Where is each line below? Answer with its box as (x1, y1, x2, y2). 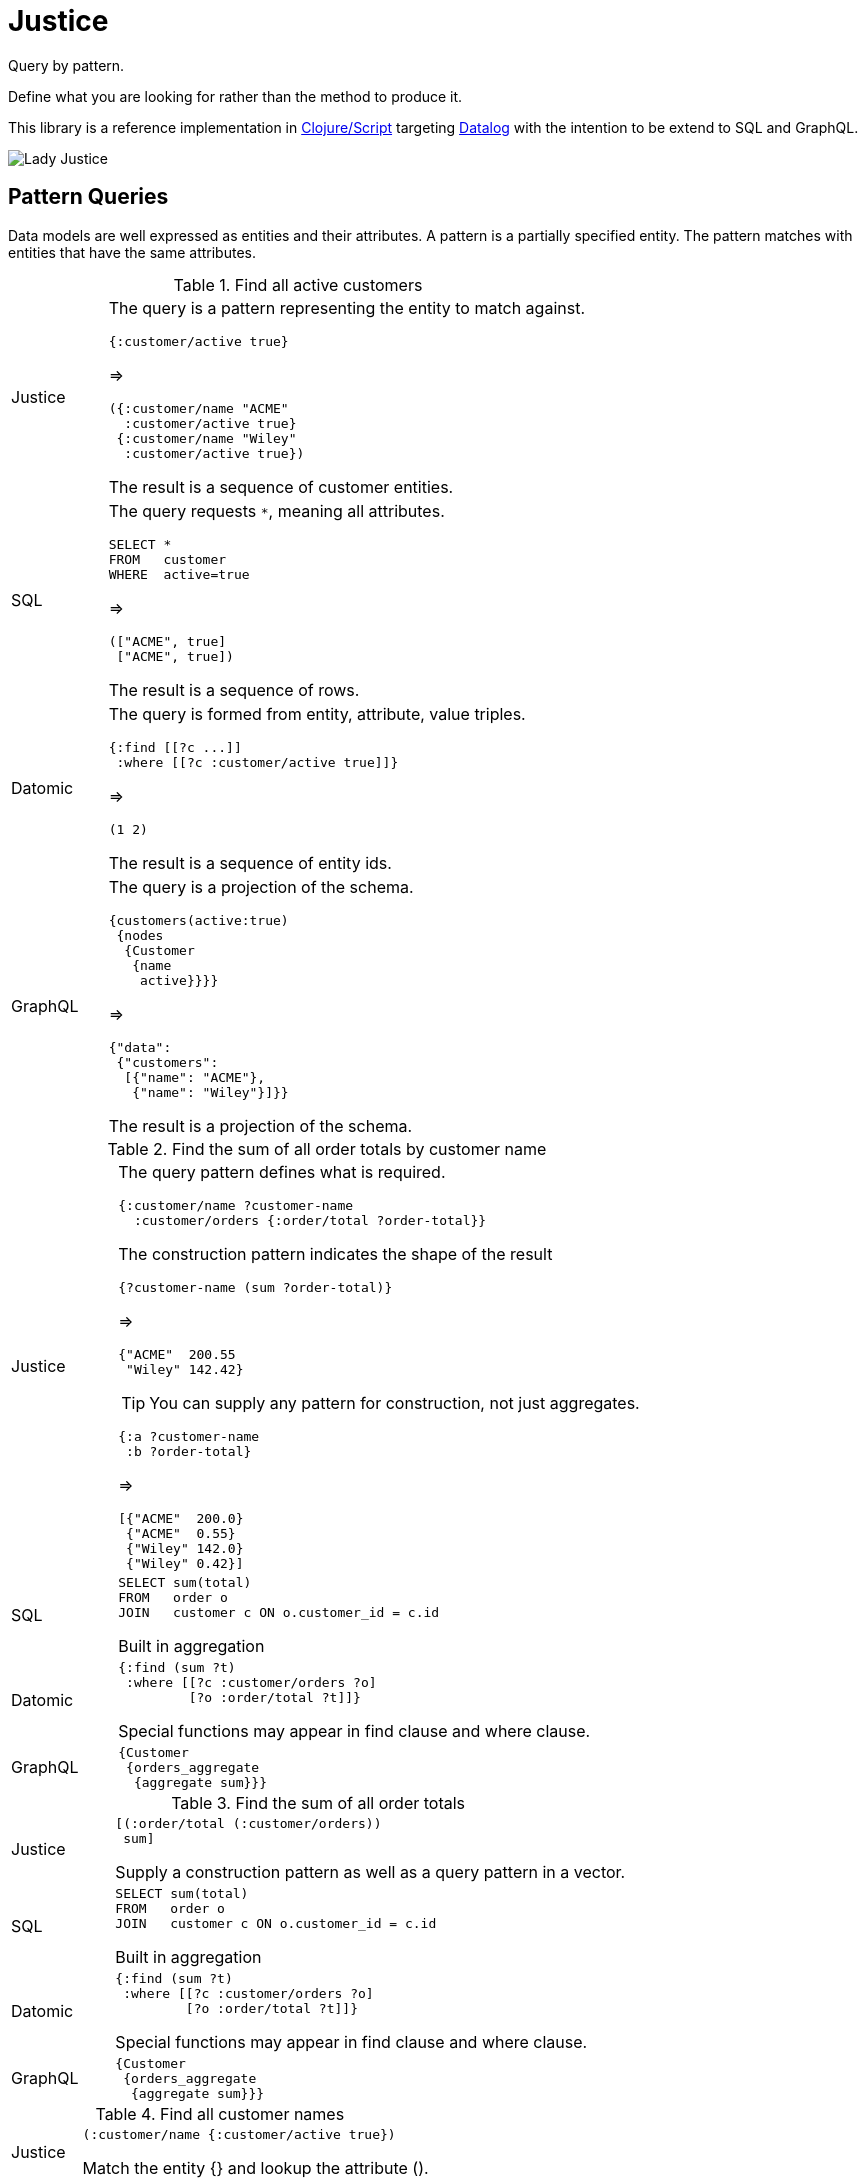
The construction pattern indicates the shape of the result (118, 1243, 553, 1264)
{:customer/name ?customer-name (118, 1197, 354, 1213)
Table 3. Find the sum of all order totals (171, 1792, 466, 1813)
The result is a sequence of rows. (108, 679, 360, 700)
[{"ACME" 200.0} (118, 1510, 244, 1526)
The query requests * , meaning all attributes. (108, 500, 445, 521)
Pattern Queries (8, 184, 169, 210)
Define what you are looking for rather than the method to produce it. (8, 87, 463, 105)
